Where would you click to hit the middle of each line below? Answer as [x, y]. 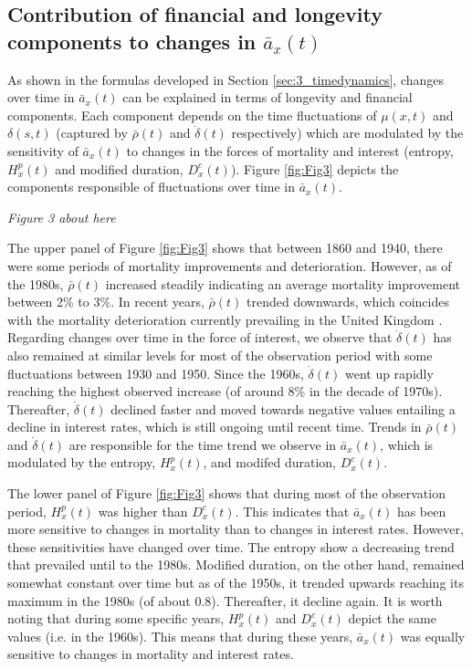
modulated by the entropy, [82, 462]
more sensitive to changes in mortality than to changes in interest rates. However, [236, 529]
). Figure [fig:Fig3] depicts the [315, 168]
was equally [433, 636]
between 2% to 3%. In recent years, [106, 302]
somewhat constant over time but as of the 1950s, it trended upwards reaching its [236, 583]
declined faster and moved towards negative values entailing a [283, 408]
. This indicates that [292, 511]
